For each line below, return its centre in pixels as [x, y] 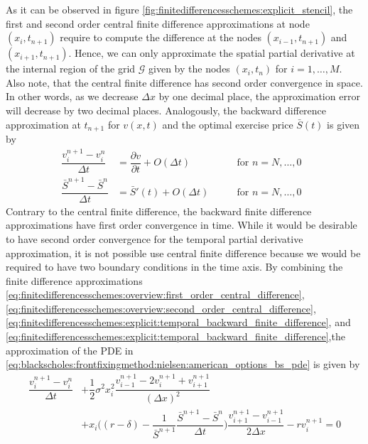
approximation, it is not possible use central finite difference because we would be [183, 253]
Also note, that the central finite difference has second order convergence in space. [184, 82]
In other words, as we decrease [72, 96]
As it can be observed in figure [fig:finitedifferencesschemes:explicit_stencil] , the [179, 9]
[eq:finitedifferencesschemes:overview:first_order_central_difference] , [155, 294]
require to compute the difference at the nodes [161, 37]
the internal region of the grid [71, 69]
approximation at [43, 124]
